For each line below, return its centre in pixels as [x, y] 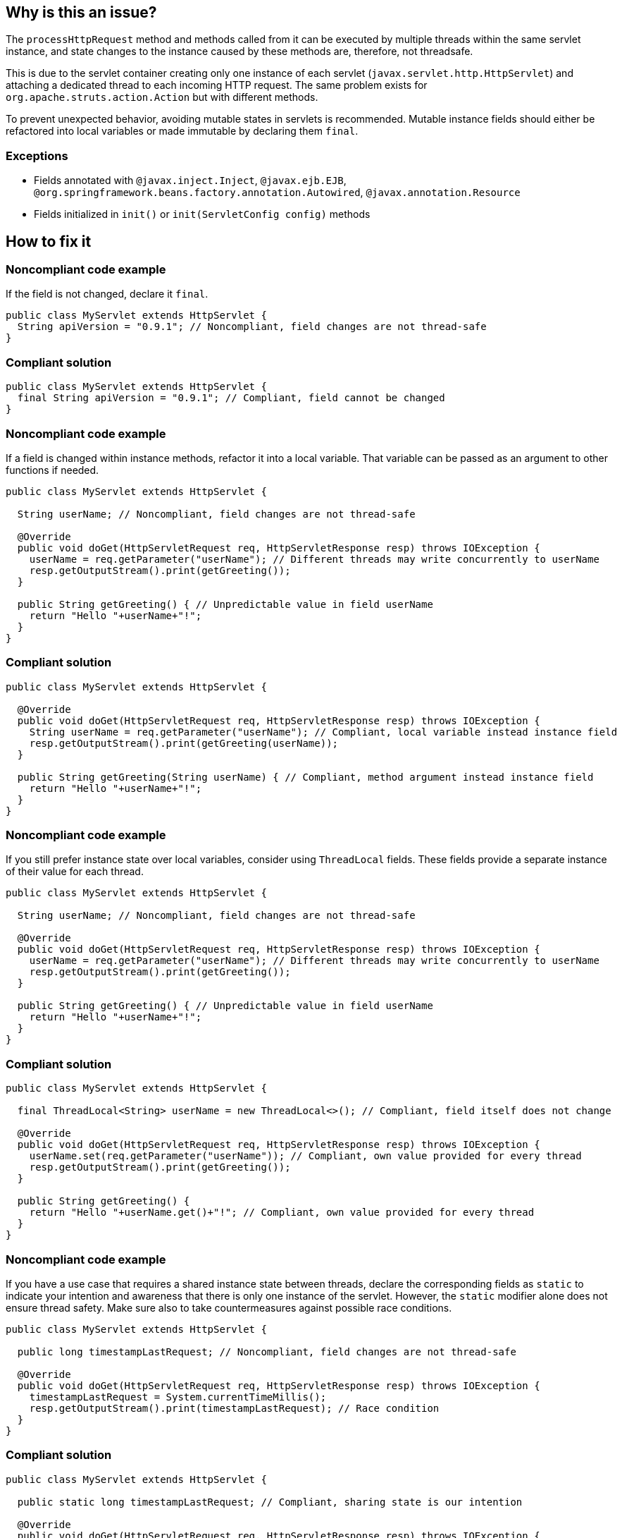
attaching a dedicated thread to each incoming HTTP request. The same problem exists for [217, 85]
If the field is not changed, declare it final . [107, 294]
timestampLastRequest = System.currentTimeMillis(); [178, 1397]
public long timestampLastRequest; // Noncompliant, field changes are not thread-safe [267, 1351]
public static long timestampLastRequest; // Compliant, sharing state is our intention [270, 1502]
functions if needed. [52, 470]
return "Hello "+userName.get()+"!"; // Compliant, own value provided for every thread [282, 1213]
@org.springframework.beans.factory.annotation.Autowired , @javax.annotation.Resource [277, 193]
